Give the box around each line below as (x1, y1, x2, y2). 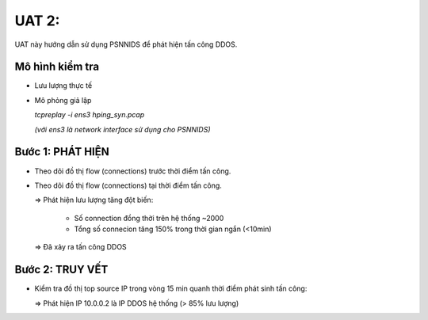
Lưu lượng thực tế (34, 81, 93, 90)
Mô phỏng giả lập (34, 95, 92, 105)
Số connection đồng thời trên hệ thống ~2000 (74, 213, 224, 223)
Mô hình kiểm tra (14, 60, 99, 74)
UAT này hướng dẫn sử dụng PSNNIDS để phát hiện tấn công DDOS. (14, 40, 238, 49)
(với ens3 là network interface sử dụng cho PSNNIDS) (34, 124, 211, 134)
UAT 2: (14, 12, 60, 29)
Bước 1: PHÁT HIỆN (14, 145, 110, 158)
